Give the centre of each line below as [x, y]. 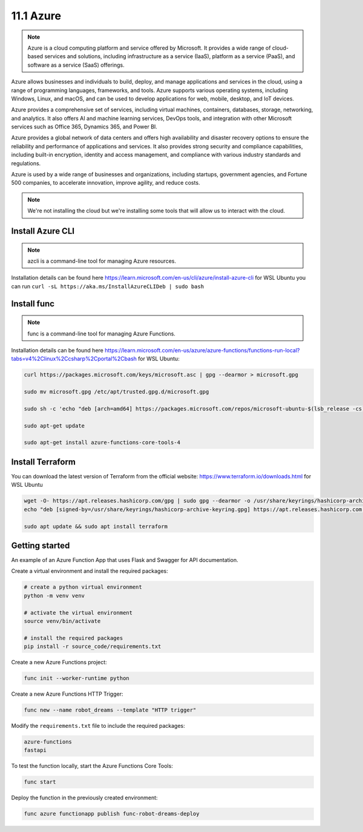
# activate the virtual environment [78, 612]
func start [40, 782]
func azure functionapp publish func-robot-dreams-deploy [112, 814]
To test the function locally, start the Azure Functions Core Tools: [92, 766]
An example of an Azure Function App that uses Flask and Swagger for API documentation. [125, 560]
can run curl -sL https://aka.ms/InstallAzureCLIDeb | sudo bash [108, 286]
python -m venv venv [54, 596]
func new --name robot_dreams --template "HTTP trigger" [110, 710]
